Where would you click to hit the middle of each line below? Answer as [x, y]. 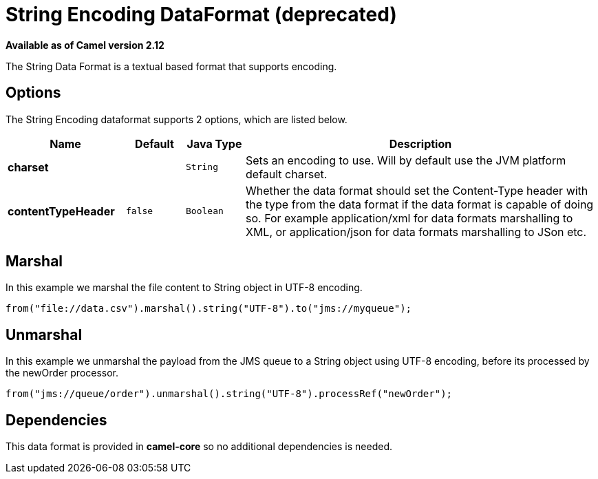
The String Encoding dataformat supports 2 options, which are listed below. [177, 119]
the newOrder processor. [62, 373]
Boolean [205, 211]
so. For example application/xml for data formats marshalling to [409, 218]
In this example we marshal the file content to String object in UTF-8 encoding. [184, 288]
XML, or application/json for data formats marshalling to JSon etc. [416, 232]
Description [420, 143]
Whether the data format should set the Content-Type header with [417, 190]
